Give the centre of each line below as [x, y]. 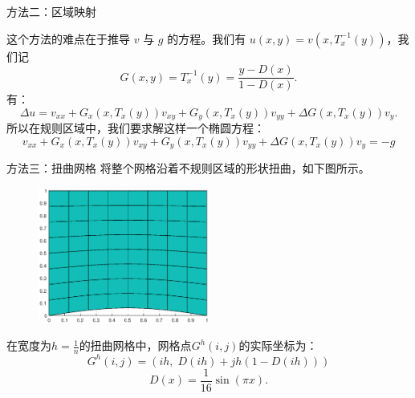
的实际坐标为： [278, 345]
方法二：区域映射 [51, 11]
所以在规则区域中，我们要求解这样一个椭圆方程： [136, 128]
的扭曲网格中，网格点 [135, 345]
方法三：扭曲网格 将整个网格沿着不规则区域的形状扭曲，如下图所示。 [188, 168]
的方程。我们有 [207, 38]
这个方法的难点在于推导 [68, 38]
